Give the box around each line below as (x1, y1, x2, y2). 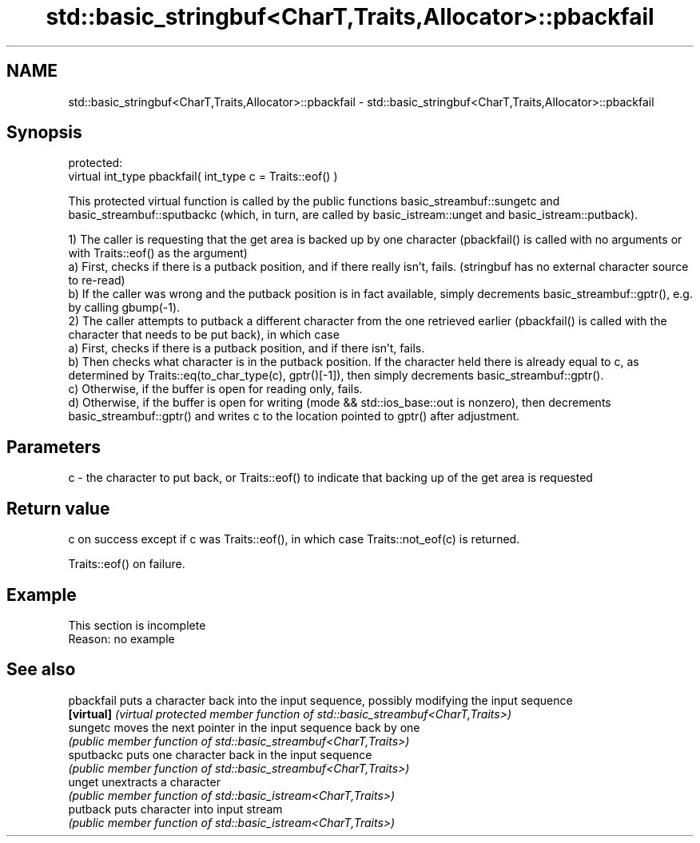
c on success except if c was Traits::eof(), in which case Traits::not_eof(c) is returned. (68, 532, 520, 547)
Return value (6, 498, 110, 519)
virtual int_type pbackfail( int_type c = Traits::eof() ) (68, 169, 338, 184)
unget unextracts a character (68, 774, 221, 789)
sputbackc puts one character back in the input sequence (68, 747, 372, 761)
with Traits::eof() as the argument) (68, 246, 248, 260)
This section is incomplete (68, 618, 206, 632)
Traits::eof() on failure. (68, 557, 185, 571)
